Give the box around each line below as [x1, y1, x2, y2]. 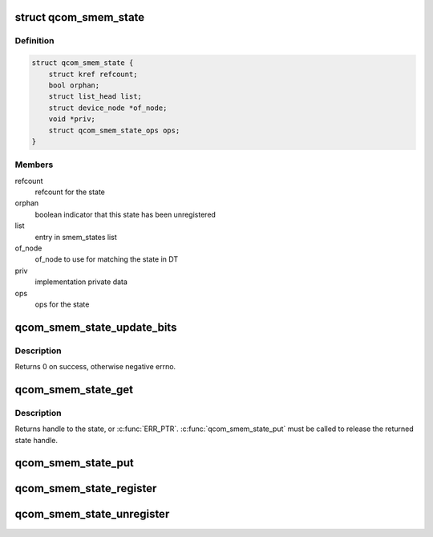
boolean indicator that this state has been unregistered [34, 210, 216, 219]
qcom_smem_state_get [14, 382, 134, 397]
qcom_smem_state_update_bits [14, 320, 177, 334]
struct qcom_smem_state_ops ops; [48, 125, 180, 135]
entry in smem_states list [34, 232, 117, 242]
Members [14, 159, 54, 170]
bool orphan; [48, 80, 100, 90]
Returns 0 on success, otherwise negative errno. [14, 362, 176, 372]
